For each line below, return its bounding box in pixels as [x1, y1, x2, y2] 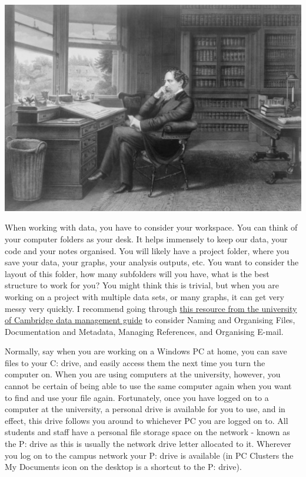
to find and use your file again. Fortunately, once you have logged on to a [5, 391, 269, 403]
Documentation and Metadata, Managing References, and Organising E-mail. [5, 325, 284, 337]
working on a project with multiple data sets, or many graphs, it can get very [5, 290, 284, 302]
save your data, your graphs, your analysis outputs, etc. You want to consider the [5, 256, 299, 268]
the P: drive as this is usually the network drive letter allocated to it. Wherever [5, 437, 291, 450]
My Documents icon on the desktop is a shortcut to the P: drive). [5, 460, 242, 473]
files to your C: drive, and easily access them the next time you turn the [5, 356, 265, 369]
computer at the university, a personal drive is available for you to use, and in [5, 403, 285, 415]
